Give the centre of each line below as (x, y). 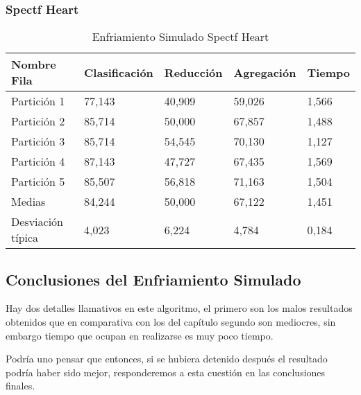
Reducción (193, 72)
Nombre (34, 64)
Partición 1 (38, 101)
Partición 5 (38, 182)
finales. (20, 386)
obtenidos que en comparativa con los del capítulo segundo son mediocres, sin (171, 322)
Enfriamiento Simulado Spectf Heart (180, 37)
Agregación (265, 72)
